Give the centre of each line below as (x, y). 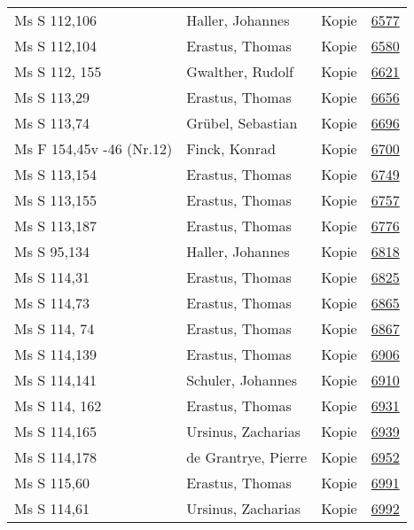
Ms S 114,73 (52, 303)
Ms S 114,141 (55, 380)
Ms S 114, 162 (58, 405)
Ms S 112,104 (55, 46)
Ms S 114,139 (55, 354)
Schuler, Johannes (242, 380)
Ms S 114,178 (55, 457)
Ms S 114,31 (52, 277)
